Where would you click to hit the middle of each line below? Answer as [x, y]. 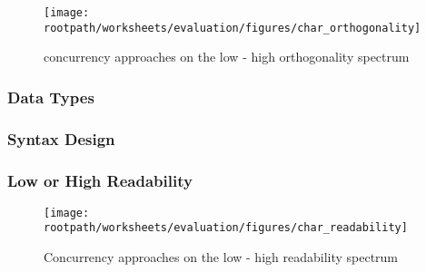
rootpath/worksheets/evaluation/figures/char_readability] [226, 228]
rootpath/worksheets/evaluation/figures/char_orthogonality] [233, 28]
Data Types [51, 97]
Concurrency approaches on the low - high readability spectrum [221, 257]
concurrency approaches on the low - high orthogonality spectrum [227, 57]
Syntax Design [61, 138]
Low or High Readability [100, 180]
